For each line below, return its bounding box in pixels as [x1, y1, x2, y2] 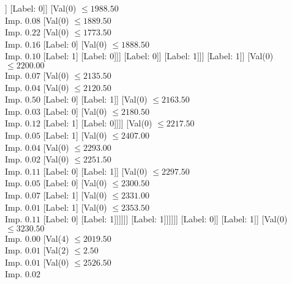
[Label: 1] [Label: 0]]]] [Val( [43, 117, 144, 129]
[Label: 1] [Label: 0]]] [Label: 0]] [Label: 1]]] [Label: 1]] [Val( [43, 49, 266, 62]
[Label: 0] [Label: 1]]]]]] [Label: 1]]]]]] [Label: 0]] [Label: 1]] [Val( [43, 213, 280, 225]
